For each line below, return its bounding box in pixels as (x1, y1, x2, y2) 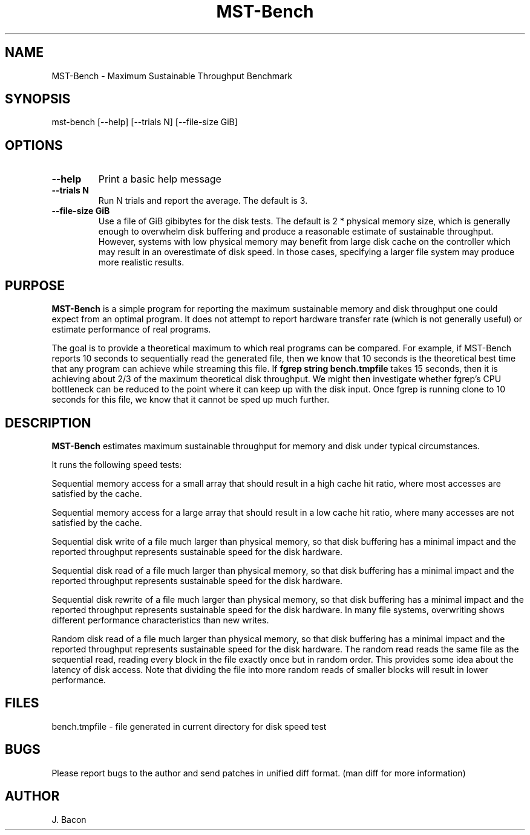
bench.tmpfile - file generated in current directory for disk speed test (51, 721, 327, 732)
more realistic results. (98, 257, 185, 268)
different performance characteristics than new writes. (51, 614, 269, 625)
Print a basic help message (98, 173, 221, 186)
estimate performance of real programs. (51, 324, 211, 335)
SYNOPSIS (5, 91, 71, 107)
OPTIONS (5, 137, 63, 153)
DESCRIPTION (5, 415, 91, 430)
